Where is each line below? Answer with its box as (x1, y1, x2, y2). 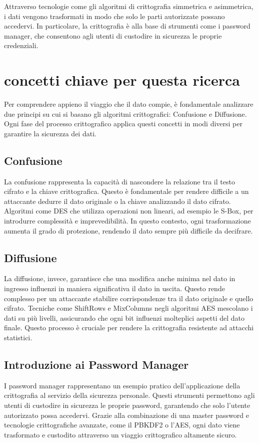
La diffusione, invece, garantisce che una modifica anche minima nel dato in (4, 273, 235, 284)
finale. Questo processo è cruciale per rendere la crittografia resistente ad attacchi (4, 322, 254, 333)
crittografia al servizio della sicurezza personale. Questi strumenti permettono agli (4, 390, 255, 400)
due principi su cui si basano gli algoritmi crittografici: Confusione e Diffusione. (4, 108, 247, 119)
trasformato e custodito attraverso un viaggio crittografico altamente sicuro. (4, 429, 237, 439)
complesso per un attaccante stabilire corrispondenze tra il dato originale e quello (4, 293, 253, 303)
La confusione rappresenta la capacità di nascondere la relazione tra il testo (4, 176, 235, 186)
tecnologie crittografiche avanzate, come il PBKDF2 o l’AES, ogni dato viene (4, 419, 240, 430)
